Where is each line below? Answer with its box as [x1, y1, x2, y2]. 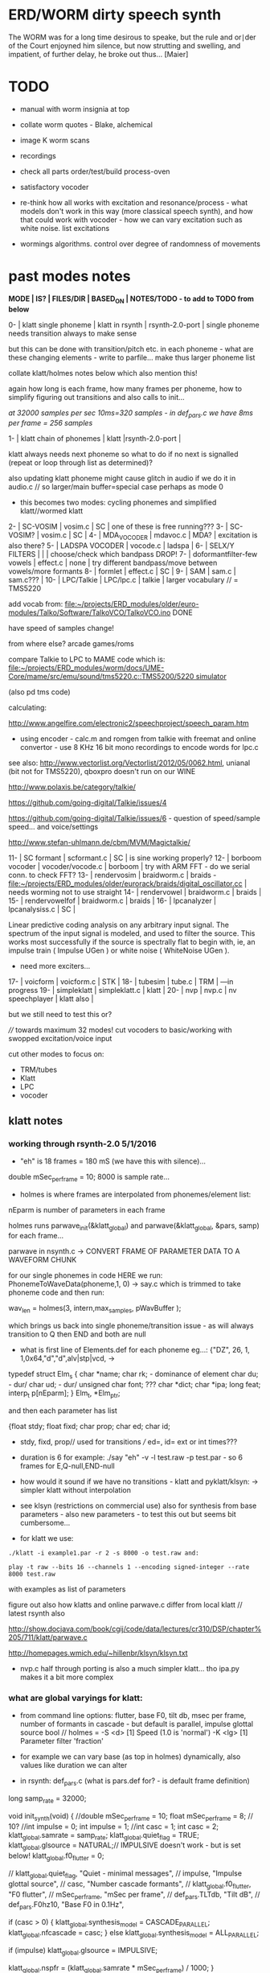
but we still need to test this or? [8, 1010, 112, 1019]
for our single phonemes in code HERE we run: [8, 1271, 163, 1280]
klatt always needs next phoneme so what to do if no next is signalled [8, 449, 239, 459]
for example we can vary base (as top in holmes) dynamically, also [19, 1752, 241, 1761]
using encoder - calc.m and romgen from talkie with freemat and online [19, 734, 256, 743]
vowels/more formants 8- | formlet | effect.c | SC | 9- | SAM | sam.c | [8, 566, 236, 576]
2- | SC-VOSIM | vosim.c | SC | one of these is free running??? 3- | [8, 521, 229, 532]
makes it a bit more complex [19, 1672, 114, 1682]
